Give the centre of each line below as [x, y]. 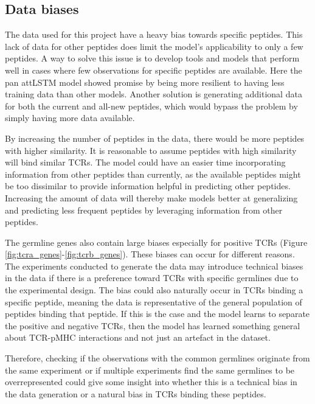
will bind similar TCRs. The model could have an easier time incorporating [145, 162]
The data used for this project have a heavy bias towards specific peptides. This [154, 34]
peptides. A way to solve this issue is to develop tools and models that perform [152, 58]
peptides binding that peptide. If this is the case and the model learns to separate [157, 314]
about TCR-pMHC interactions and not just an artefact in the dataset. [138, 337]
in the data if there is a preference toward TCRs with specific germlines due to [152, 278]
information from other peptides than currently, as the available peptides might [153, 174]
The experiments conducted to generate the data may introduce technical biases [154, 266]
